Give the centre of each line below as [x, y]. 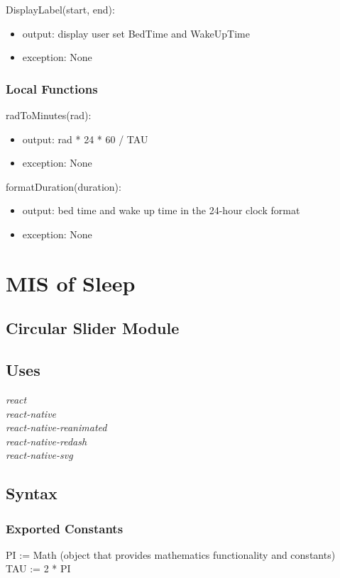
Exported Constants [65, 528]
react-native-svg [39, 455]
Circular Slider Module [93, 328]
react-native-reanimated [56, 427]
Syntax [32, 493]
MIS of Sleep [71, 283]
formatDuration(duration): [64, 186]
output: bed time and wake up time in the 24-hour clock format [161, 210]
